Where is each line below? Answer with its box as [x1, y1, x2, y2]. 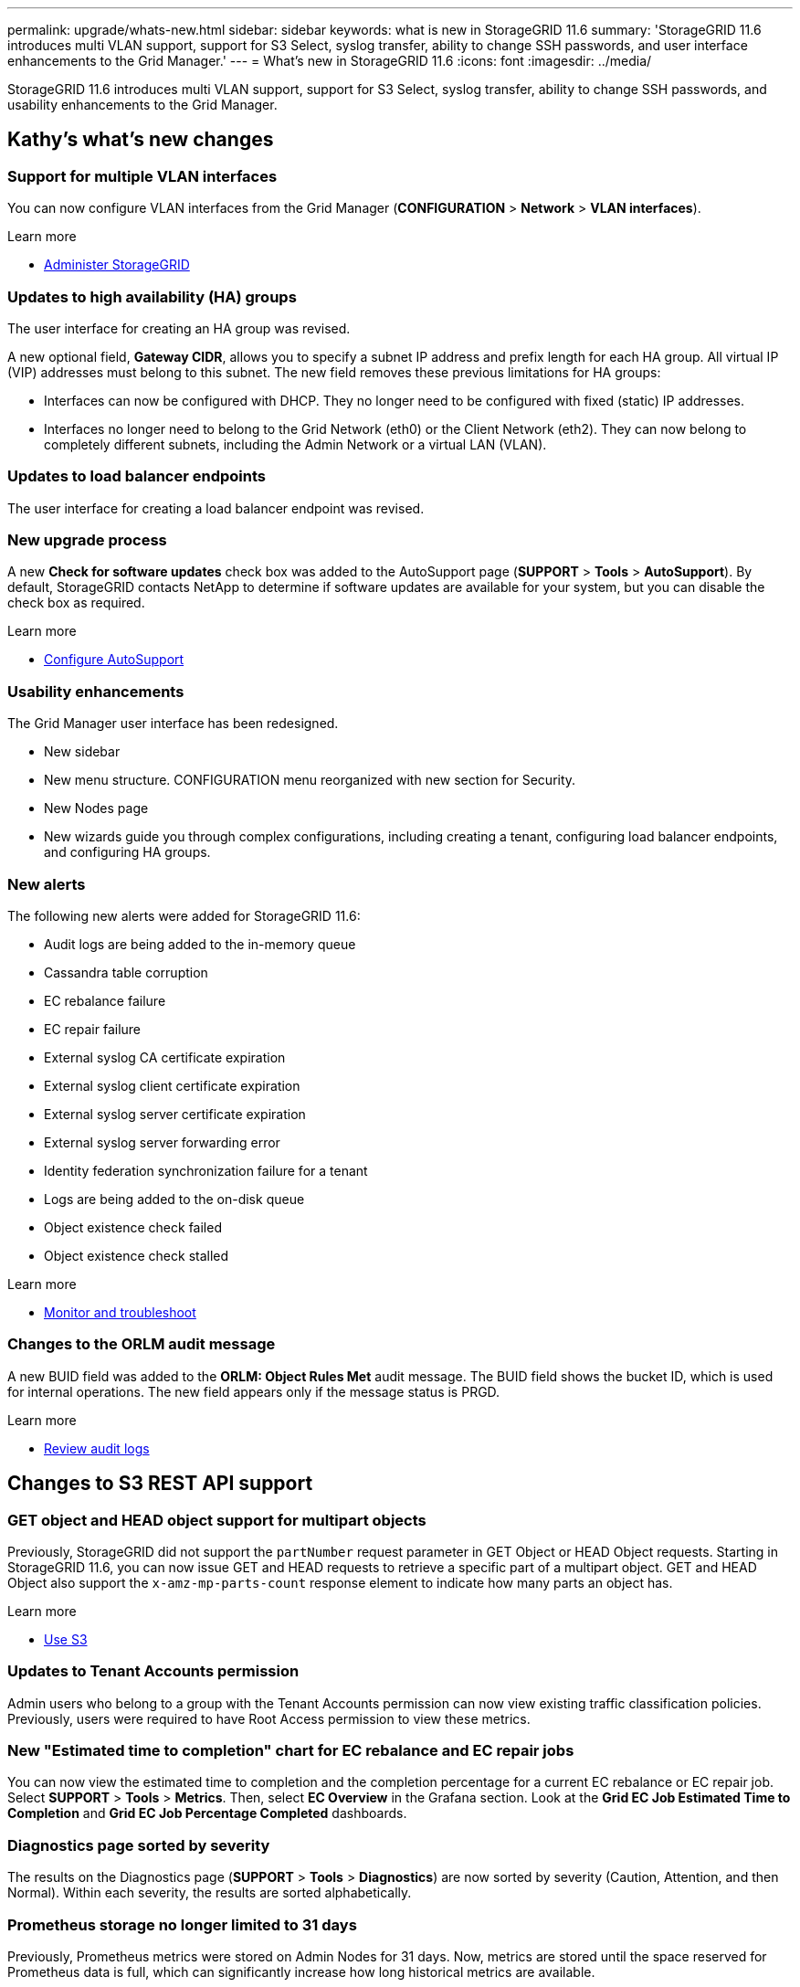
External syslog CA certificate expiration [44, 1049, 286, 1065]
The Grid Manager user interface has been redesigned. [7, 715, 339, 732]
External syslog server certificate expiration [44, 1105, 306, 1122]
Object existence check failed [44, 1219, 222, 1235]
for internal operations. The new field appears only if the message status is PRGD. [7, 1383, 500, 1400]
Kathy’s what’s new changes [7, 128, 274, 152]
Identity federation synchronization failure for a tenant [44, 1162, 368, 1178]
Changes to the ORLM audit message [7, 1335, 276, 1354]
